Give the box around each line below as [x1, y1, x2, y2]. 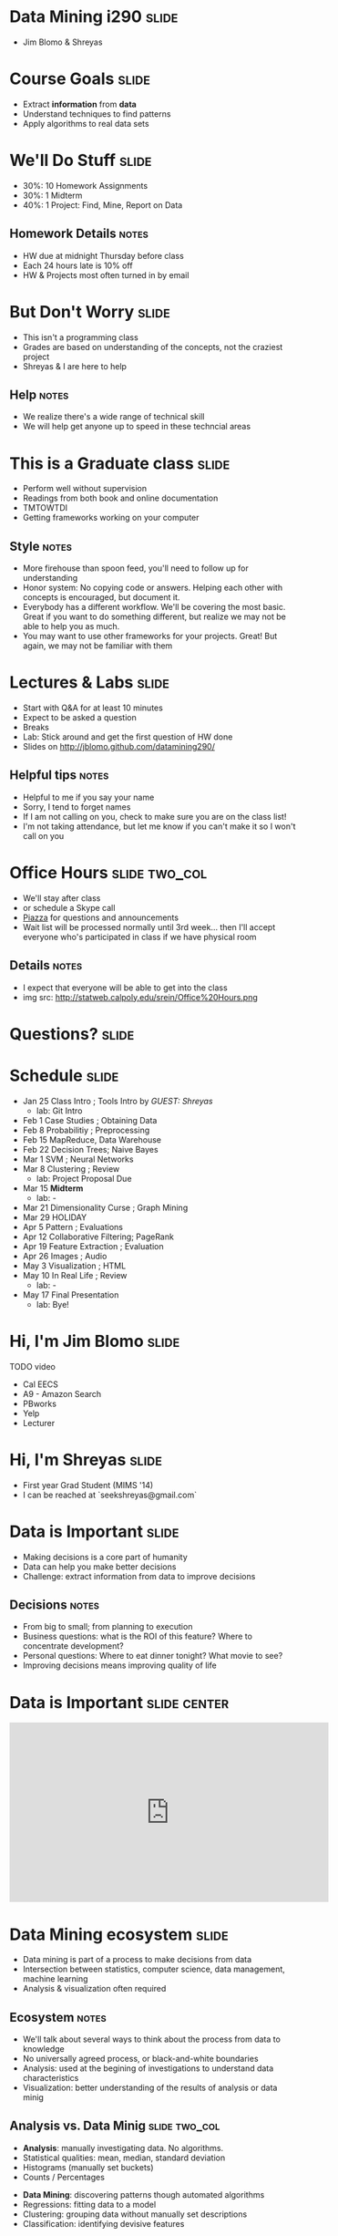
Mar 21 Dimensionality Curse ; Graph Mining [22, 1202, 189, 1213]
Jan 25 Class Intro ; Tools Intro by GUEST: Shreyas [22, 1095, 213, 1106]
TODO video [9, 1361, 56, 1372]
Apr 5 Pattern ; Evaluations [22, 1221, 123, 1232]
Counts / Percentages [22, 2171, 105, 2182]
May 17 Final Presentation [22, 1289, 119, 1300]
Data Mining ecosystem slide [9, 1924, 230, 1944]
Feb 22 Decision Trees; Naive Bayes [22, 1144, 159, 1154]
